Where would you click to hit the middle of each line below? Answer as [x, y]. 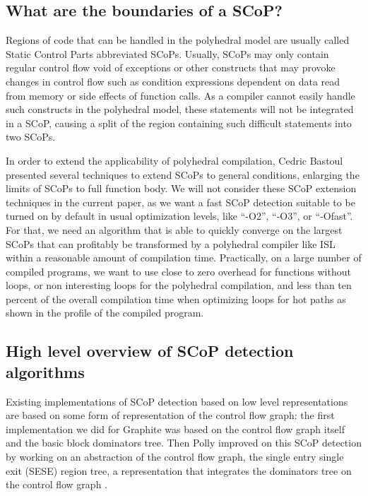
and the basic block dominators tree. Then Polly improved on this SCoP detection [184, 443]
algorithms [45, 371]
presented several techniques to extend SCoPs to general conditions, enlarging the [183, 174]
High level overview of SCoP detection [150, 351]
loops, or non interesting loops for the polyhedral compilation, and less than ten [179, 285]
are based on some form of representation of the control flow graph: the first [170, 415]
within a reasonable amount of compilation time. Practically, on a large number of [184, 258]
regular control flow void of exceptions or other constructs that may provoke [171, 67]
